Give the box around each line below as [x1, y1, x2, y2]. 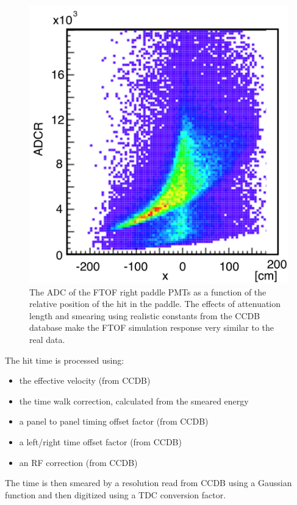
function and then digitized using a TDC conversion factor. [5, 488, 226, 501]
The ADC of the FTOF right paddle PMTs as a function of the [29, 285, 267, 298]
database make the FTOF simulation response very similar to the [29, 321, 274, 334]
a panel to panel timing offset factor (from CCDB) [19, 415, 209, 428]
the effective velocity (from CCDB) [19, 374, 151, 387]
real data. [29, 333, 65, 345]
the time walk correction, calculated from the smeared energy [19, 394, 249, 407]
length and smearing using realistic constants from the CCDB [29, 309, 260, 322]
